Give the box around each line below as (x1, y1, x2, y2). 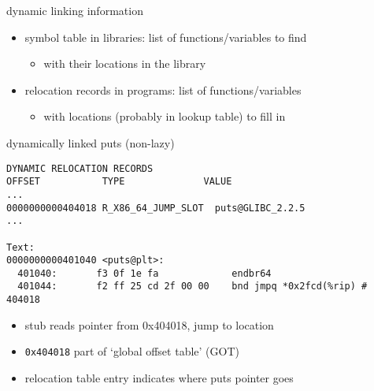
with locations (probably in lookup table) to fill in (43, 108, 286, 125)
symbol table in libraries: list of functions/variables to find (24, 28, 307, 45)
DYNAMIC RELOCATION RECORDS (6, 162, 154, 174)
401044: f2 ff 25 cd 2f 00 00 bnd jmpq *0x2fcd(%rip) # (17, 281, 368, 292)
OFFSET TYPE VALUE (6, 176, 232, 188)
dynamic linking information (6, 2, 143, 18)
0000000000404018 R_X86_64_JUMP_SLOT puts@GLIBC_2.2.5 (6, 202, 305, 214)
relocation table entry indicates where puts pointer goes (24, 370, 294, 386)
